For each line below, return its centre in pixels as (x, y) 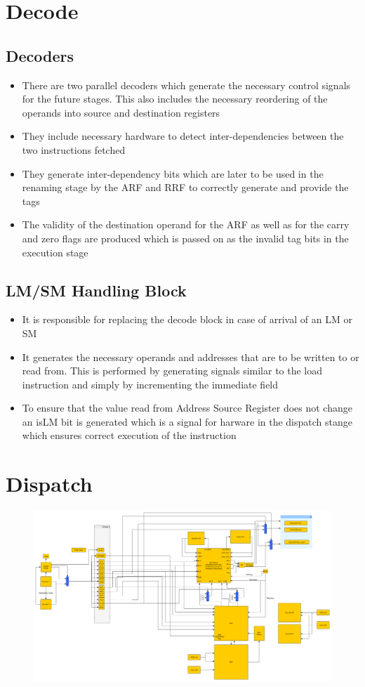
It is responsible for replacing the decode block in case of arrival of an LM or (187, 319)
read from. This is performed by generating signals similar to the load (172, 371)
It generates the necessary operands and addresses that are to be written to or (191, 356)
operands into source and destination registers (121, 112)
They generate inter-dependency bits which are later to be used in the (173, 173)
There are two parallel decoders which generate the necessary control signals (186, 85)
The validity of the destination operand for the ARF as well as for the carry (186, 224)
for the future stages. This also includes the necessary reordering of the (175, 99)
